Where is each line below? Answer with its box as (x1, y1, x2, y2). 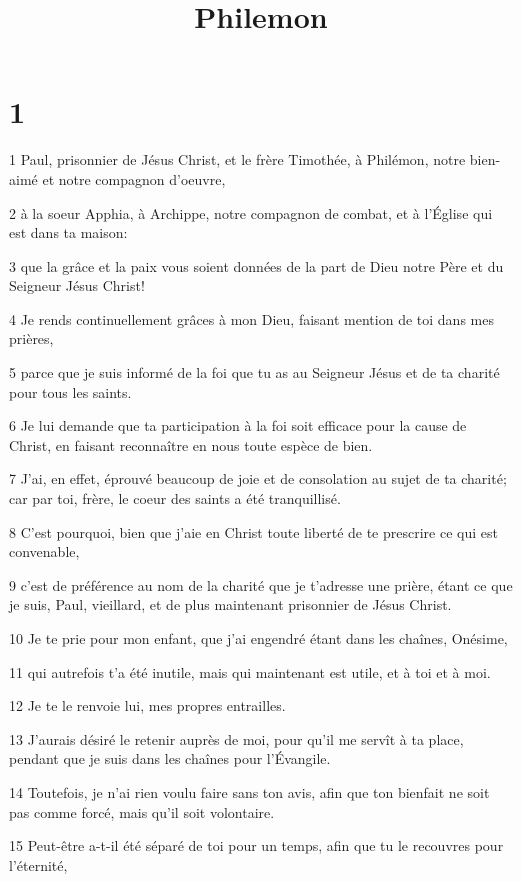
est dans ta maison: (9, 222, 128, 243)
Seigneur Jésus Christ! (9, 275, 145, 296)
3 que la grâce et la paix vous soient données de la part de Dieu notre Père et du (9, 255, 504, 276)
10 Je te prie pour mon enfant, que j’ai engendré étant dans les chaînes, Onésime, (9, 628, 508, 648)
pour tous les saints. (9, 381, 132, 402)
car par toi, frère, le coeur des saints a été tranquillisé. (9, 488, 341, 509)
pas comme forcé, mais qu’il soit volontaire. (9, 801, 275, 822)
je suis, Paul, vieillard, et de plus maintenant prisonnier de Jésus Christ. (9, 594, 452, 615)
